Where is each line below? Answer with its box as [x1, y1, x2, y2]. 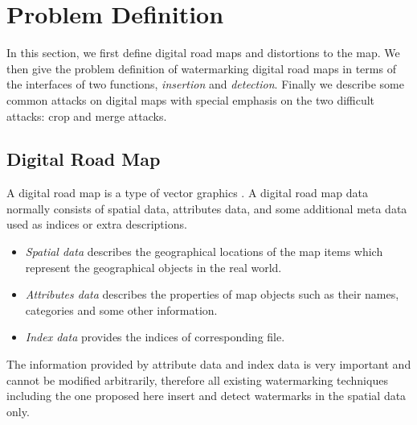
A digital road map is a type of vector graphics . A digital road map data [6, 184, 368, 201]
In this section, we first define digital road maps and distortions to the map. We [6, 44, 400, 61]
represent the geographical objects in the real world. [25, 258, 282, 275]
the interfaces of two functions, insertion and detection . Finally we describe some [6, 76, 404, 93]
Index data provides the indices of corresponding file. [25, 328, 285, 345]
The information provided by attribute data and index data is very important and [6, 356, 411, 373]
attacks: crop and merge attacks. [6, 107, 167, 124]
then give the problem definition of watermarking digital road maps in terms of [6, 60, 396, 76]
